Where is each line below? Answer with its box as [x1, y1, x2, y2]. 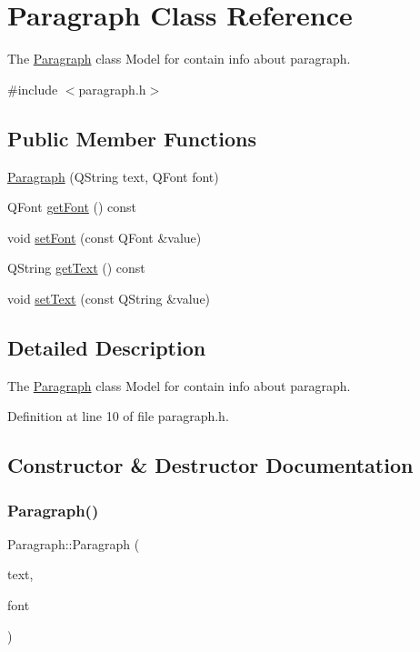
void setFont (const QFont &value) [7, 227, 202, 246]
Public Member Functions [7, 124, 256, 152]
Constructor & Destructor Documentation [7, 451, 414, 479]
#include [7, 79, 58, 98]
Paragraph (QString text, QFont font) [7, 166, 219, 186]
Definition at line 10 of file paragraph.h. [7, 406, 229, 426]
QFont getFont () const [7, 197, 137, 216]
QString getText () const [7, 258, 145, 277]
